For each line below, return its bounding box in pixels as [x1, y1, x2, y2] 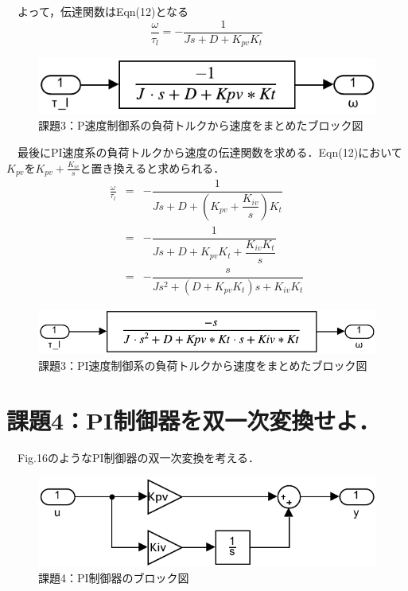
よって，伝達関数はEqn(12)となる [17, 3, 189, 19]
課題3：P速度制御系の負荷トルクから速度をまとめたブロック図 [38, 117, 363, 134]
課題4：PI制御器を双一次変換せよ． [6, 403, 381, 436]
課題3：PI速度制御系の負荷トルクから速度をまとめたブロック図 [38, 356, 367, 373]
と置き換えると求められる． [80, 159, 225, 176]
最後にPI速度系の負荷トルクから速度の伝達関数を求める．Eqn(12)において [17, 143, 402, 160]
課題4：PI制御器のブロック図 [38, 569, 189, 585]
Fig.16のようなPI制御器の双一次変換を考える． [17, 449, 260, 466]
